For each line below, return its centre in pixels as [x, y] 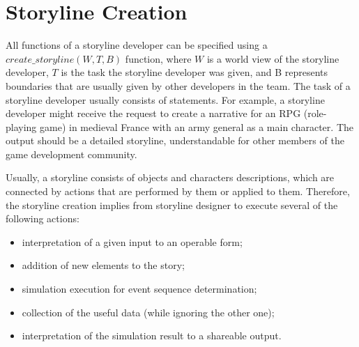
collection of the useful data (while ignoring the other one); [148, 312]
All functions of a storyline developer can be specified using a [137, 45]
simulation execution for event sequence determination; [139, 289]
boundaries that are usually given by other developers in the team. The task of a [178, 85]
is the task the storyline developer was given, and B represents [194, 72]
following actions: [43, 218]
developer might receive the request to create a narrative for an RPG [153, 113]
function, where [158, 58]
